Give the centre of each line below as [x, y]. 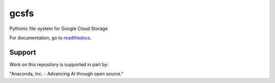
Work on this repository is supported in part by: [59, 64]
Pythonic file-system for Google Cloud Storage [59, 29]
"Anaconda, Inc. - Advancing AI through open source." [66, 74]
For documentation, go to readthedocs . [50, 38]
